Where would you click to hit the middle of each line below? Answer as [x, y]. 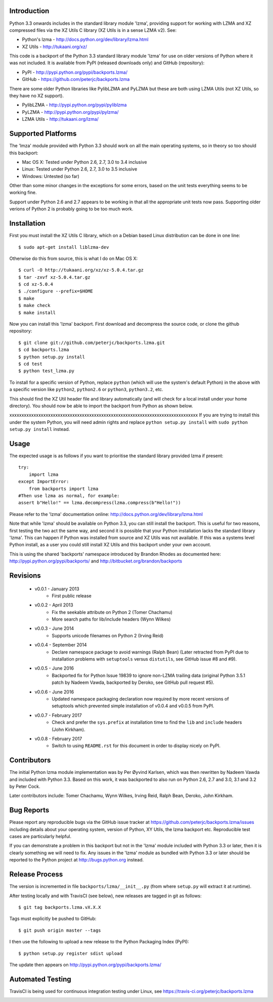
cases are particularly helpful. [40, 837]
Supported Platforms [43, 134]
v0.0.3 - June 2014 [54, 628]
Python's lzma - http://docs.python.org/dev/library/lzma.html [85, 39]
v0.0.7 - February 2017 [58, 715]
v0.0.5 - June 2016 [54, 668]
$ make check [34, 306]
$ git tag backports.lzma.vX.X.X [60, 907]
